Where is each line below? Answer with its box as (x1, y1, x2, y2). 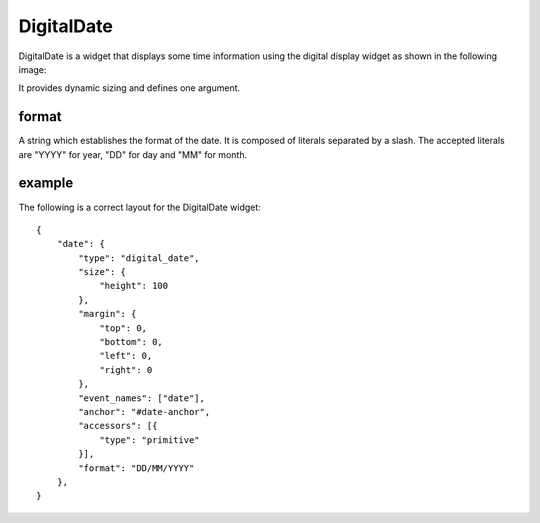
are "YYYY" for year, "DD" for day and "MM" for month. (18, 148, 248, 160)
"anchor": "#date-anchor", (78, 406, 211, 417)
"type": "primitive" (99, 434, 200, 445)
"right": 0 (99, 364, 153, 375)
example (18, 175, 74, 192)
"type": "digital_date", (78, 252, 200, 264)
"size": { (78, 266, 127, 278)
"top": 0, (99, 322, 148, 334)
